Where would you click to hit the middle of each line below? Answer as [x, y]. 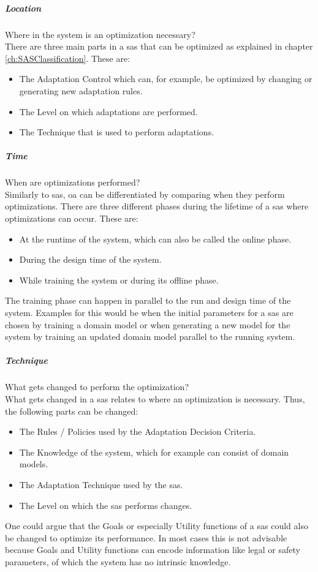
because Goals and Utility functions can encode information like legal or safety [153, 550]
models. [34, 464]
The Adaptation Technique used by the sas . [101, 484]
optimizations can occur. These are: [72, 218]
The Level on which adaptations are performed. [108, 111]
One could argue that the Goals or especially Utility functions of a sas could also [157, 526]
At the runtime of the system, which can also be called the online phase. [155, 239]
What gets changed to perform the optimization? [97, 387]
